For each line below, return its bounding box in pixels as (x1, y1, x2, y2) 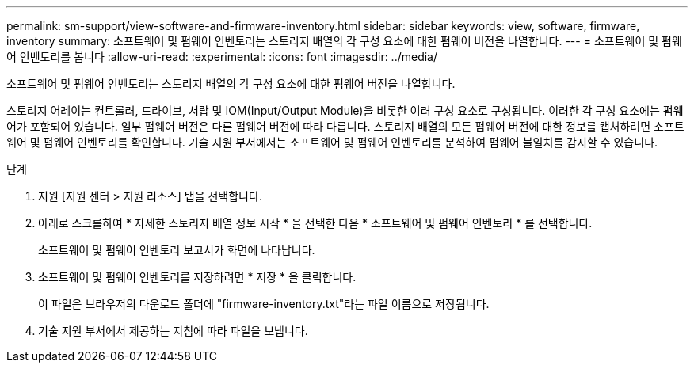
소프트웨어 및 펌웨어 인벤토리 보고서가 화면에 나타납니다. (38, 243, 315, 257)
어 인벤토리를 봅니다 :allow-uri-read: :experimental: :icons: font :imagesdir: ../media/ (6, 50, 438, 63)
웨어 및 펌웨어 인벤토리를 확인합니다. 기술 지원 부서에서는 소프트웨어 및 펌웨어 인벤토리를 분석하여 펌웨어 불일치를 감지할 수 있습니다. (6, 135, 658, 149)
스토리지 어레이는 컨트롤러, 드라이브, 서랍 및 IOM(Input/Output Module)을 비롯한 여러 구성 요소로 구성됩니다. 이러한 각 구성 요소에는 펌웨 (6, 104, 684, 117)
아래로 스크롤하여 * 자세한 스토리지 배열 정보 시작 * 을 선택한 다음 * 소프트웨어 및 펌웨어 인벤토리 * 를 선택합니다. (38, 216, 593, 230)
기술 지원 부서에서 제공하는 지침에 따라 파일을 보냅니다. (38, 324, 308, 337)
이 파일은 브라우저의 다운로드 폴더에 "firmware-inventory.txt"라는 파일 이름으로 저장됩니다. (38, 297, 490, 310)
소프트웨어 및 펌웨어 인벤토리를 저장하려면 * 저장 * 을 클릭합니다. (38, 270, 357, 283)
